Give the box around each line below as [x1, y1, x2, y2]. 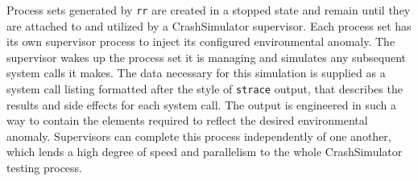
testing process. [6, 159, 82, 176]
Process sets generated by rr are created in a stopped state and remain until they [6, 2, 411, 18]
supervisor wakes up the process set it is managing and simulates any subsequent [6, 48, 406, 65]
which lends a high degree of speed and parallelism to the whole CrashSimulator [6, 143, 403, 160]
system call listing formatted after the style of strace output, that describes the [6, 80, 403, 97]
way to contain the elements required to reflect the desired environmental [6, 112, 368, 129]
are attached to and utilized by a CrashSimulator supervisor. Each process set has [6, 17, 412, 34]
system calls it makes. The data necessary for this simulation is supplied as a [6, 64, 386, 81]
